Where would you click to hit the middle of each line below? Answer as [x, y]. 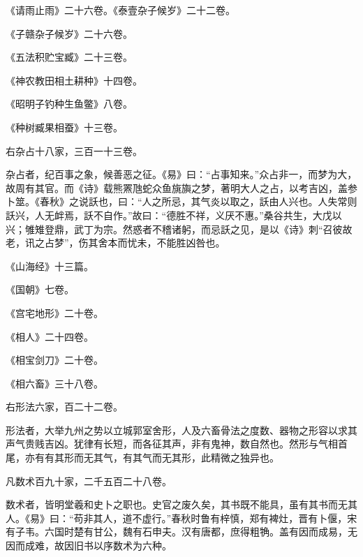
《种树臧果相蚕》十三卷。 [64, 127]
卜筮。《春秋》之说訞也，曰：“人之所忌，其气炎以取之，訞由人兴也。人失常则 [181, 201]
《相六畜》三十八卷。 [54, 383]
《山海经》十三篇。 [50, 266]
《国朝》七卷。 [40, 289]
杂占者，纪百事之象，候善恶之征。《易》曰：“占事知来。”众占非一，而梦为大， [181, 174]
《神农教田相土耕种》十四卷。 [74, 80]
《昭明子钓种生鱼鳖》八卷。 [69, 104]
